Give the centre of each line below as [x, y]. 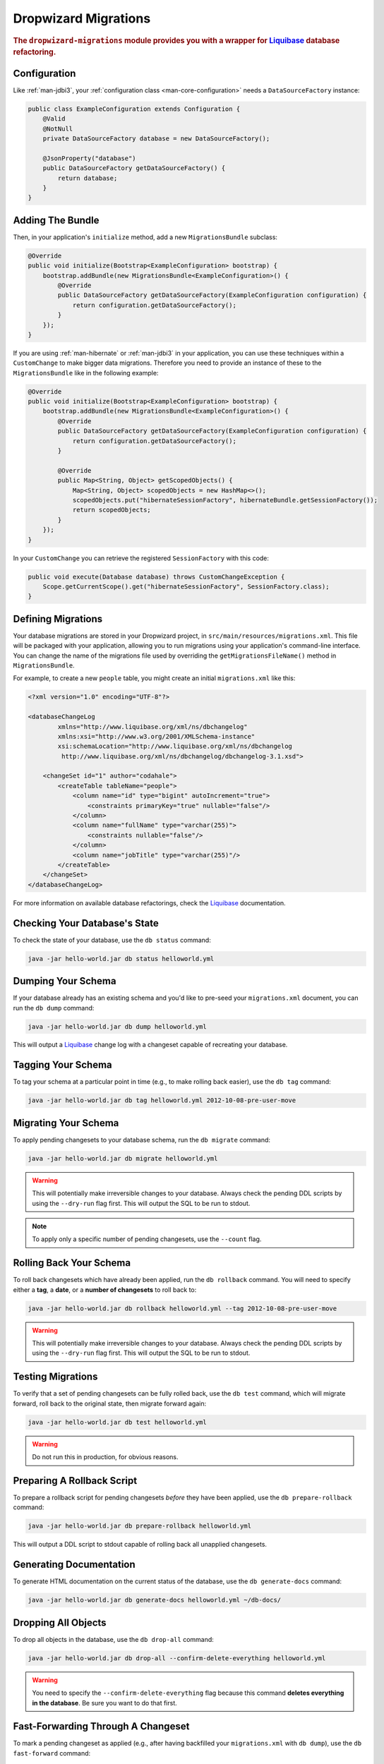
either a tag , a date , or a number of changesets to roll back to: [105, 1289]
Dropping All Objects [60, 1623]
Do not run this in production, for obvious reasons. [106, 1457]
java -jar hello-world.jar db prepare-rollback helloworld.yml [140, 1526]
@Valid [54, 119]
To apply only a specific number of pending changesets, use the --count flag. [147, 1239]
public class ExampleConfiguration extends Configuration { [134, 109]
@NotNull [58, 128]
